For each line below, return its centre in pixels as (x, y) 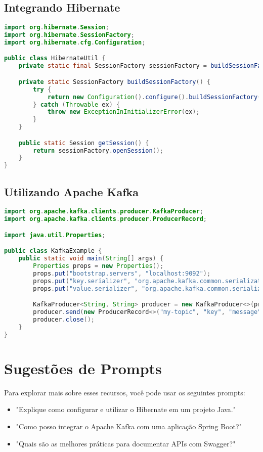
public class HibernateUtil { (55, 58)
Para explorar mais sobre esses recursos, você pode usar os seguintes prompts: (125, 392)
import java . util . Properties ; (55, 235)
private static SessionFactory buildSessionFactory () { (115, 82)
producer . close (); (64, 319)
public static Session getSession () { (84, 143)
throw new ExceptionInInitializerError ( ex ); (123, 112)
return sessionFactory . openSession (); (98, 150)
